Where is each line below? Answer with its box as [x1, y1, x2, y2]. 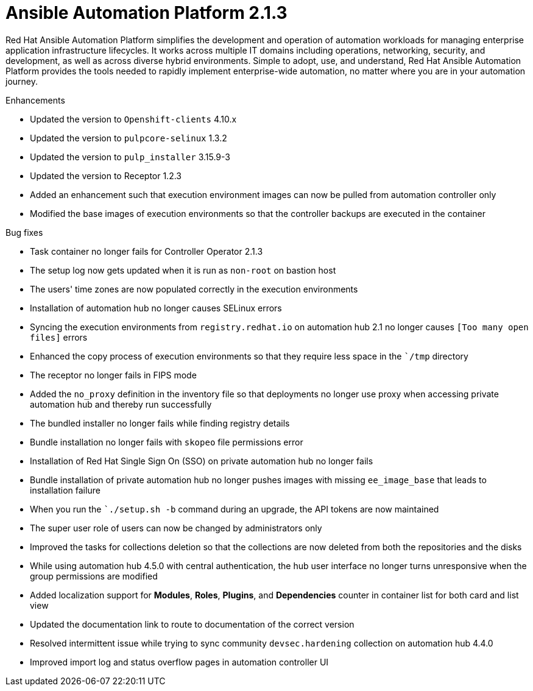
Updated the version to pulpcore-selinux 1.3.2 [30, 132, 227, 143]
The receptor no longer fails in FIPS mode [30, 369, 197, 380]
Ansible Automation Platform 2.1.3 [5, 2, 288, 23]
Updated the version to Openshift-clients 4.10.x [30, 113, 237, 124]
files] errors [30, 331, 88, 342]
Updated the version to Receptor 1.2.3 [30, 170, 182, 181]
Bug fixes [5, 227, 43, 238]
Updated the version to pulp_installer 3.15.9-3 [30, 151, 230, 162]
